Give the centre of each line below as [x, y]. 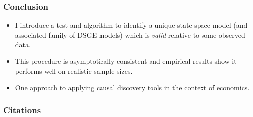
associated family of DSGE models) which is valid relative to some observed [130, 34]
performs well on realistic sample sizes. [74, 71]
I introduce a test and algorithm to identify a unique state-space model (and [131, 25]
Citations [22, 109]
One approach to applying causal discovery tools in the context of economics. [132, 88]
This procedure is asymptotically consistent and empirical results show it [126, 61]
